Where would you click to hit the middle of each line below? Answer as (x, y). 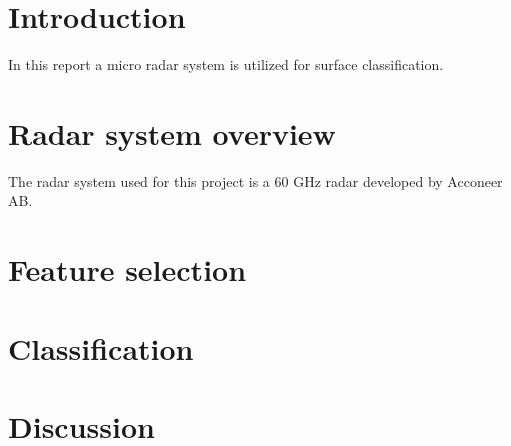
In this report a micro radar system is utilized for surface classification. (226, 64)
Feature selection (127, 269)
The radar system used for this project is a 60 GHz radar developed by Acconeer (255, 180)
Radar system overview (172, 132)
